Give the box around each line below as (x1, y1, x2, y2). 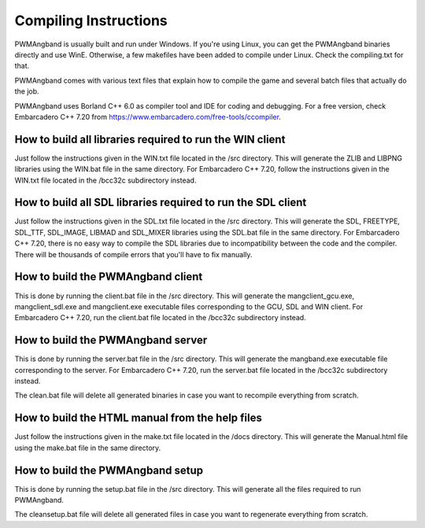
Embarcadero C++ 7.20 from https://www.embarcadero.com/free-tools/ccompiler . (14, 112, 281, 121)
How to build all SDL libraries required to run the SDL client (14, 196, 307, 209)
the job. (14, 87, 39, 96)
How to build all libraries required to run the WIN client (14, 132, 286, 146)
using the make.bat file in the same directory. (14, 443, 161, 452)
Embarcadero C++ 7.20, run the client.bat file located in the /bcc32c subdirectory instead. (14, 313, 306, 323)
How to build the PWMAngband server (14, 334, 208, 347)
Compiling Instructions (14, 12, 168, 29)
